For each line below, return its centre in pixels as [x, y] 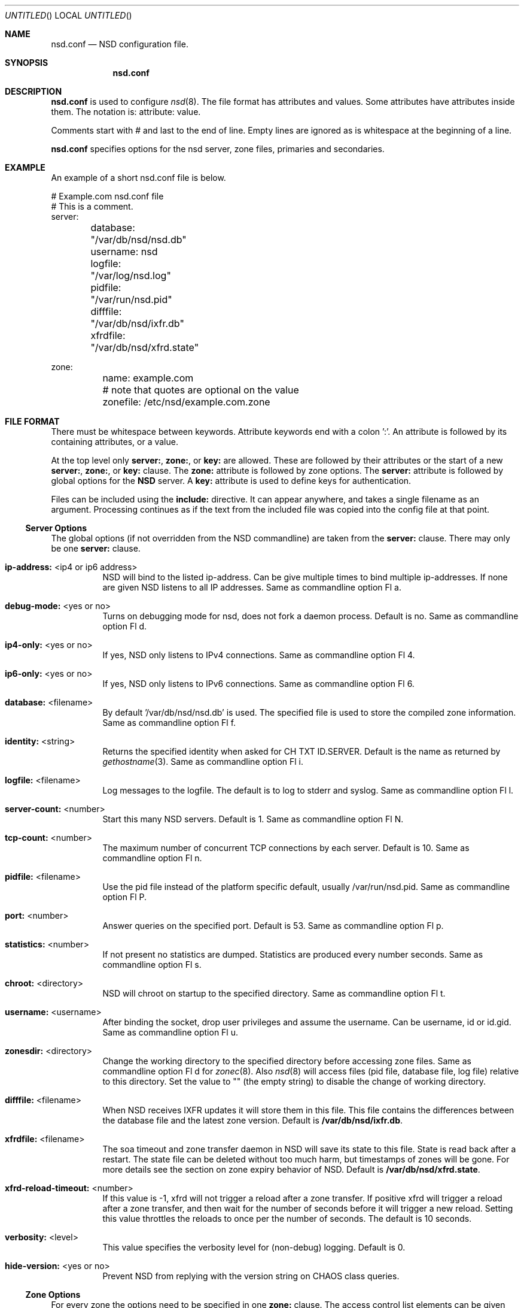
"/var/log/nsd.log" [131, 275]
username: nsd [124, 252]
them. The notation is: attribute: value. [126, 112]
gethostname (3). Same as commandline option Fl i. [203, 762]
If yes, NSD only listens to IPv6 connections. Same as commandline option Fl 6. [258, 684]
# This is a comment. [92, 206]
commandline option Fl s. [152, 965]
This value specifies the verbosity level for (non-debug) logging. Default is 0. [254, 1247]
